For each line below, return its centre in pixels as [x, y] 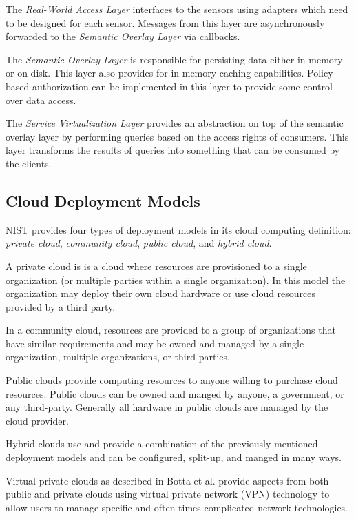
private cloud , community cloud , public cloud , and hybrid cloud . [139, 243]
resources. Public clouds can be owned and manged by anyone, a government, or [175, 393]
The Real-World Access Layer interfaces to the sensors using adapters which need [177, 9]
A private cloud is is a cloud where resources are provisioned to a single [156, 266]
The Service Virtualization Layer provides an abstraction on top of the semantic [175, 123]
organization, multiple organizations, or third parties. [118, 357]
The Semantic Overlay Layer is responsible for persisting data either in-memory [174, 59]
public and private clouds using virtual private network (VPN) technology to [168, 494]
